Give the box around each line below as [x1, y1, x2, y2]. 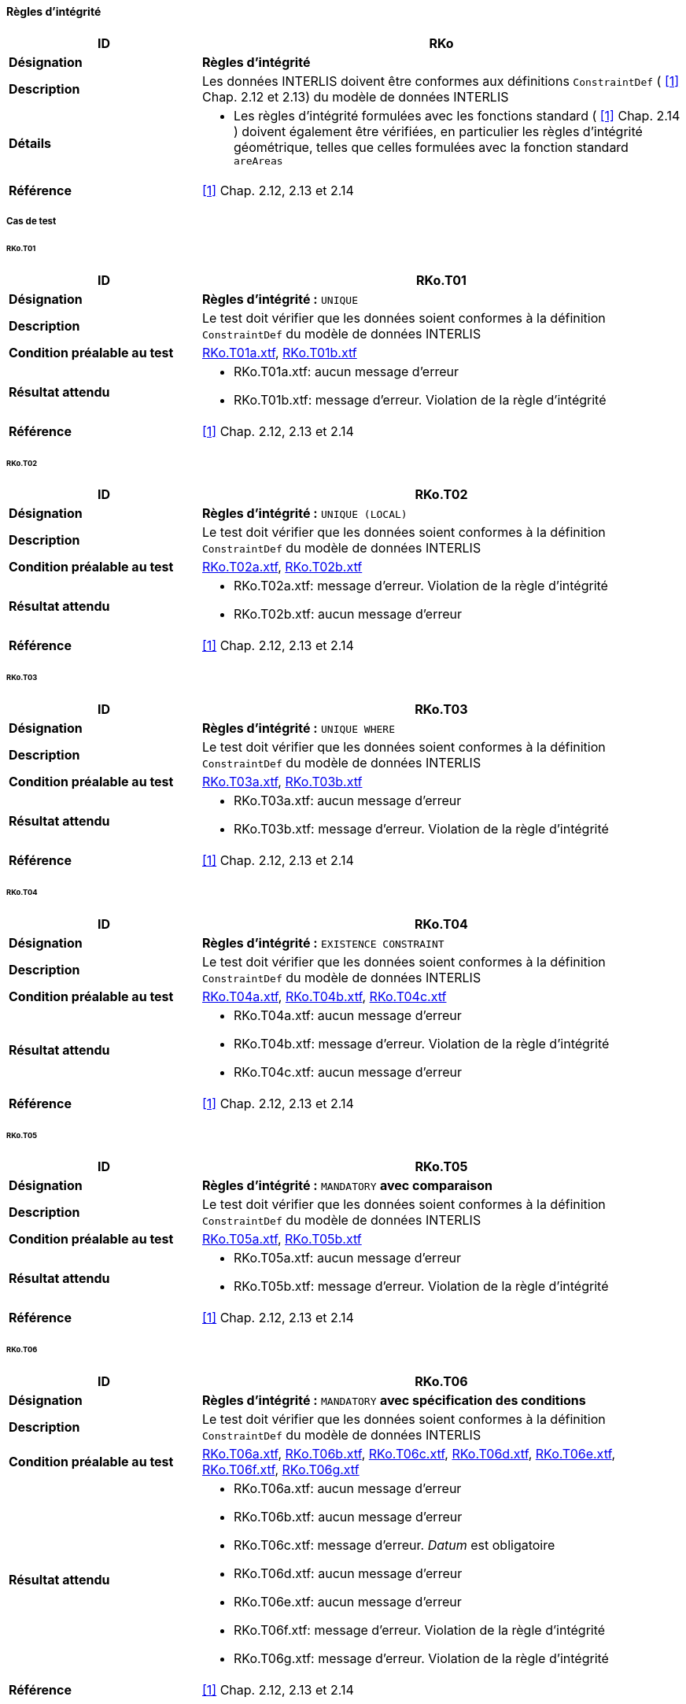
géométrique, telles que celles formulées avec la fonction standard [233, 139, 629, 155]
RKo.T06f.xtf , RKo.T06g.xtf [201, 1462, 360, 1478]
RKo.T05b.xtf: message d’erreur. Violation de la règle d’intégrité [233, 1278, 609, 1295]
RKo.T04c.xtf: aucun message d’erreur [233, 1063, 462, 1080]
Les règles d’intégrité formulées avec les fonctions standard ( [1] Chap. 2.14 [233, 107, 680, 124]
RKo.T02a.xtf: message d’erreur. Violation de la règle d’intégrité [233, 578, 608, 594]
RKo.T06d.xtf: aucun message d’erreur [233, 1565, 463, 1582]
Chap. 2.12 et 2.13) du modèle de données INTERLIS [201, 88, 509, 105]
